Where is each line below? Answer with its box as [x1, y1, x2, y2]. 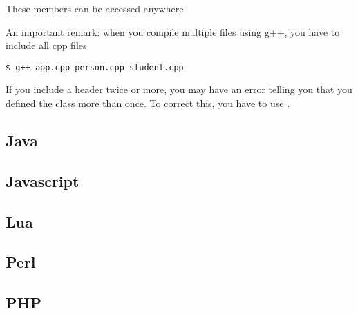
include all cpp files [6, 38, 87, 52]
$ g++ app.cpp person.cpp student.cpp [6, 62, 184, 72]
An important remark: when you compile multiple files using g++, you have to [6, 24, 340, 39]
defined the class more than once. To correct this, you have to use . [6, 96, 290, 110]
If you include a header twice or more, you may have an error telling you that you [6, 82, 352, 97]
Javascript [6, 170, 79, 191]
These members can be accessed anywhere [6, 1, 184, 15]
